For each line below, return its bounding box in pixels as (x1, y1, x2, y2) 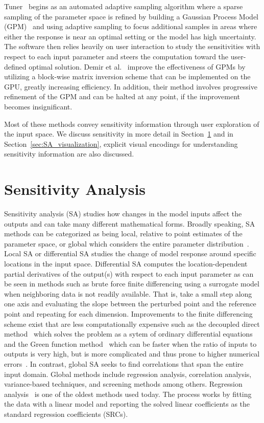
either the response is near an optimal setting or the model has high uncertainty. (4, 31, 256, 41)
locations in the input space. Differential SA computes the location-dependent (4, 258, 248, 269)
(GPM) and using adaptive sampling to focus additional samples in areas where (4, 21, 257, 32)
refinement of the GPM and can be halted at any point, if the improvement (4, 91, 240, 102)
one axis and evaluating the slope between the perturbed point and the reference (4, 298, 256, 309)
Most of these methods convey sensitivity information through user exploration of (4, 118, 259, 129)
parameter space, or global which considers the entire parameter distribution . (4, 238, 249, 249)
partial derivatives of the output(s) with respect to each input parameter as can (4, 268, 254, 279)
